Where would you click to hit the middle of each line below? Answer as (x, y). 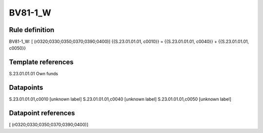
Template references (41, 62)
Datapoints (26, 88)
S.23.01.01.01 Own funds (34, 74)
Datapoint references (42, 113)
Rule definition (32, 30)
